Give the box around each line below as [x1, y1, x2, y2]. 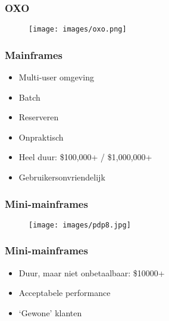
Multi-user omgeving [18, 71, 94, 83]
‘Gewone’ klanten [18, 306, 82, 319]
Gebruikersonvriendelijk [18, 171, 105, 183]
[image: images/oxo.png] [29, 25, 127, 34]
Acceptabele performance [18, 286, 111, 299]
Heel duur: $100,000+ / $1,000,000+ [18, 151, 152, 163]
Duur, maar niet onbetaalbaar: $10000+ [18, 266, 165, 279]
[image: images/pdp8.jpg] [29, 220, 131, 229]
